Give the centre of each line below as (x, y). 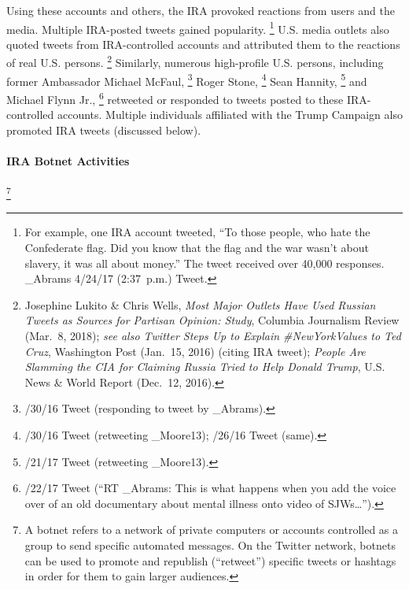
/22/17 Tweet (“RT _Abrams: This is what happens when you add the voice (210, 488)
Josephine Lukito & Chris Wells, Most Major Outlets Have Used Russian (200, 304)
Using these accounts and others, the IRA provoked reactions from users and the (201, 10)
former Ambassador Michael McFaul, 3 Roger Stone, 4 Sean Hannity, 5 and (187, 80)
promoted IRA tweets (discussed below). (104, 130)
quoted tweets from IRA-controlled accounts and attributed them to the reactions (203, 44)
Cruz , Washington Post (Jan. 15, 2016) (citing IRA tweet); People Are (195, 351)
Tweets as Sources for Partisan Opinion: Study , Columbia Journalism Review (212, 320)
